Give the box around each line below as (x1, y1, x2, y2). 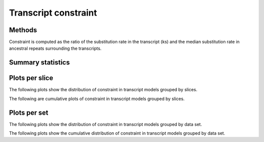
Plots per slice (9, 74, 53, 82)
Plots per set (9, 108, 48, 117)
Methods (9, 26, 37, 34)
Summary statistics (9, 59, 70, 67)
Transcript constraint (9, 7, 97, 18)
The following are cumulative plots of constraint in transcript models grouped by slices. (9, 96, 185, 101)
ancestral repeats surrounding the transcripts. (9, 45, 102, 51)
